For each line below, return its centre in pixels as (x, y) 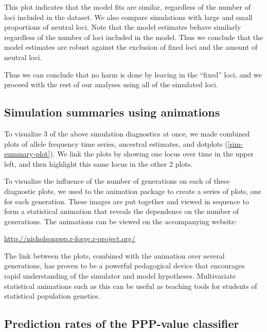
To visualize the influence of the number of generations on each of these (117, 181)
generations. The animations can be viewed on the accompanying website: (121, 221)
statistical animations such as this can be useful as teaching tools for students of (131, 286)
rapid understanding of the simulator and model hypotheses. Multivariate (120, 276)
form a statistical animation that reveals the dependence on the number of (122, 211)
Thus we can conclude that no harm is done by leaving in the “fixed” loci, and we (133, 74)
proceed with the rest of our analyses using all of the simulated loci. (111, 84)
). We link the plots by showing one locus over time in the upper (152, 154)
